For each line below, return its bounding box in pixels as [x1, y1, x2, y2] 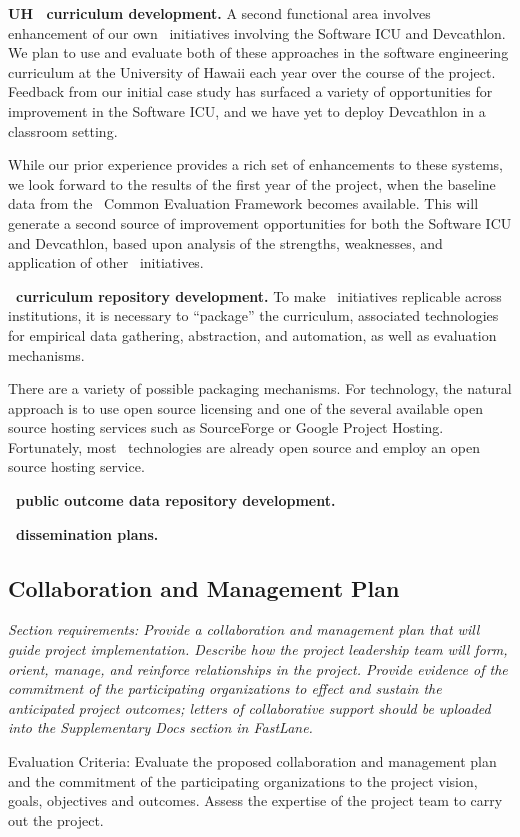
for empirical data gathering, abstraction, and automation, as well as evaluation [8, 324, 497, 345]
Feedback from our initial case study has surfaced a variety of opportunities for [8, 81, 493, 102]
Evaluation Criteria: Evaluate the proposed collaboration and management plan [8, 751, 497, 772]
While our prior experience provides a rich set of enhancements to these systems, [8, 154, 503, 175]
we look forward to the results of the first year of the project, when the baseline [8, 173, 496, 194]
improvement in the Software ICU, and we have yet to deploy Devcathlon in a [8, 100, 486, 121]
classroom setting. [8, 120, 118, 141]
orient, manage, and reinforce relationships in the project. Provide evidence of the [8, 658, 508, 679]
